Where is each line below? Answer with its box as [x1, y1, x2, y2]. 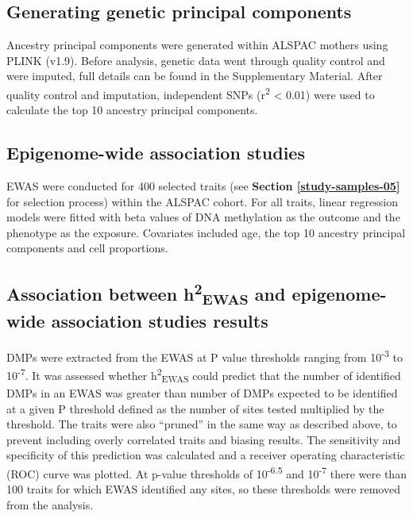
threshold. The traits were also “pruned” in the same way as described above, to [6, 416, 397, 432]
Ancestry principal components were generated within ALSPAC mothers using [6, 36, 388, 53]
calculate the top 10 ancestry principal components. [6, 102, 258, 118]
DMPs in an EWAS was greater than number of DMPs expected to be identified [6, 384, 398, 401]
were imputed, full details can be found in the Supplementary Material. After [6, 67, 383, 84]
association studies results [51, 309, 268, 333]
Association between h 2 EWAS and [6, 278, 286, 309]
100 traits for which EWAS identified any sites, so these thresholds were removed [6, 481, 400, 497]
